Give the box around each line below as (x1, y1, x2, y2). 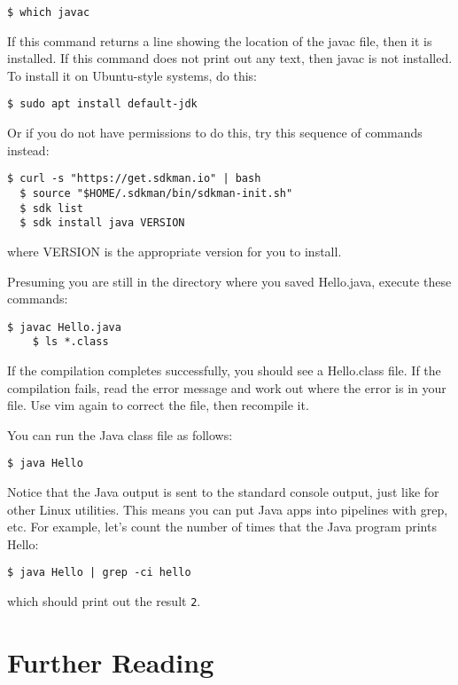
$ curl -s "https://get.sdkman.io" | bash (7, 172, 261, 185)
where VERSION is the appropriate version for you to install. (7, 241, 342, 260)
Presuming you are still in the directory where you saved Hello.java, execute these (7, 272, 452, 290)
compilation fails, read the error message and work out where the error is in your (7, 378, 446, 397)
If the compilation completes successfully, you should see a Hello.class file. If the (7, 361, 441, 379)
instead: (7, 140, 50, 159)
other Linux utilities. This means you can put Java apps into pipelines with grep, (7, 500, 448, 518)
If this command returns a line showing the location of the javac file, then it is (7, 31, 432, 50)
